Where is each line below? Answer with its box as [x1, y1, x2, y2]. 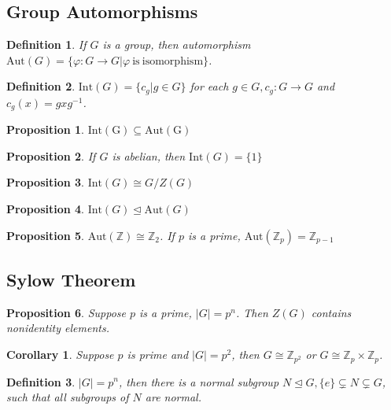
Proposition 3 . [6, 174, 84, 190]
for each [190, 78, 229, 94]
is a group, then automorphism [102, 36, 251, 53]
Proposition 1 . [6, 121, 84, 138]
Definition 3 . [6, 373, 76, 390]
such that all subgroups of [6, 389, 129, 405]
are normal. [145, 389, 201, 405]
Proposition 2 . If [6, 147, 96, 164]
